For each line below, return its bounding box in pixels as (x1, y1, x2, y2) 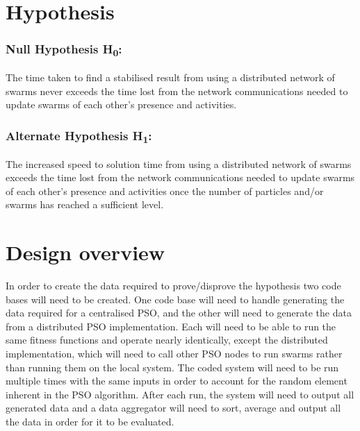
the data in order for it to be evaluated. (6, 414, 174, 428)
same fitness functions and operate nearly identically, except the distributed (6, 332, 328, 347)
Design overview (6, 238, 165, 267)
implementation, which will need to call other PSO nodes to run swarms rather (6, 346, 343, 360)
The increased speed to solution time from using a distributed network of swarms (6, 156, 352, 171)
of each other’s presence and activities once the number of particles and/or (6, 183, 324, 198)
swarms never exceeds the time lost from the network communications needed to (6, 83, 348, 98)
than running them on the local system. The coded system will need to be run (6, 360, 339, 374)
